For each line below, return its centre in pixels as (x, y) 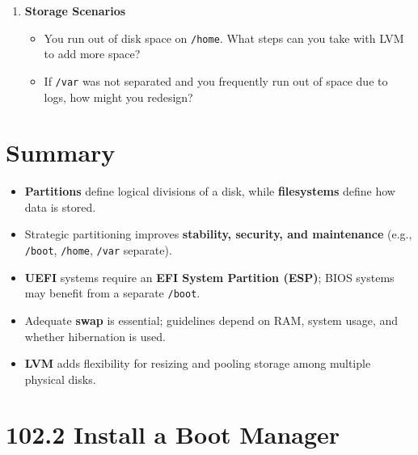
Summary (61, 152)
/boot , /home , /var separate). (98, 250)
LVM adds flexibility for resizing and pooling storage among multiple (198, 363)
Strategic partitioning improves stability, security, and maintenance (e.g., (218, 234)
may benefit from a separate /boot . (112, 293)
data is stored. (60, 206)
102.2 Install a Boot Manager (173, 434)
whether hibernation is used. (95, 336)
